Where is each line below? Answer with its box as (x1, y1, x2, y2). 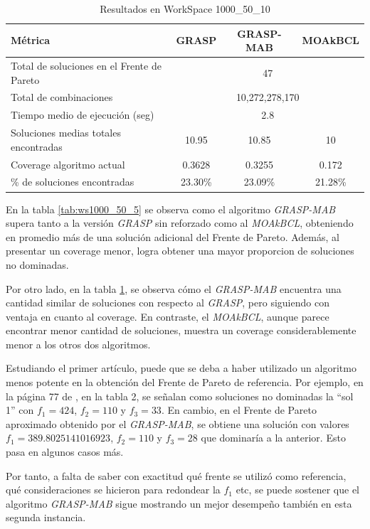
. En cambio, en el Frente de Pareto (161, 402, 317, 417)
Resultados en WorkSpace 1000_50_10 (100, 1, 270, 16)
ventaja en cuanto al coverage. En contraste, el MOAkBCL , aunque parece (6, 309, 329, 324)
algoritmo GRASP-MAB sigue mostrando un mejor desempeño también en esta (6, 496, 352, 511)
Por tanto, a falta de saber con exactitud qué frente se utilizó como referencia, (6, 468, 347, 483)
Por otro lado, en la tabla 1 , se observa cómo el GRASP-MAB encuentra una (6, 281, 342, 296)
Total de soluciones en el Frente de (11, 58, 162, 73)
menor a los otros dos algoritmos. (6, 336, 151, 351)
